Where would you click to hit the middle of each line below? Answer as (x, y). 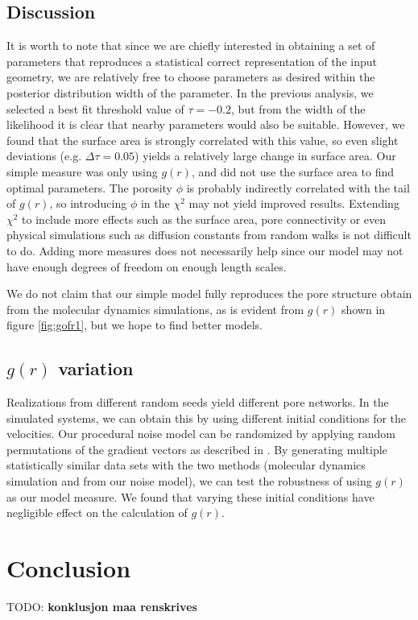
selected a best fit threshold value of (95, 108)
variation (96, 368)
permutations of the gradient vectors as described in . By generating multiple (197, 449)
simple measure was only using (82, 171)
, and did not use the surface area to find (292, 171)
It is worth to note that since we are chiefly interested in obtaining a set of (191, 45)
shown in (363, 309)
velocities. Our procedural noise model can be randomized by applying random (201, 434)
